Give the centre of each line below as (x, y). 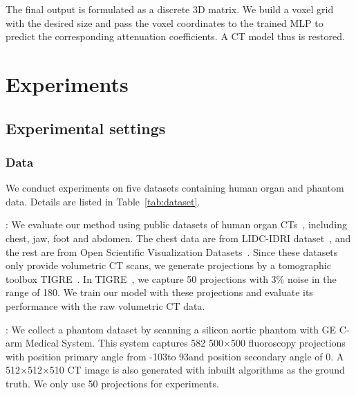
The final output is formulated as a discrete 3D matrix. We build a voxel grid (170, 9)
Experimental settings (86, 128)
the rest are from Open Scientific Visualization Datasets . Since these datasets (172, 251)
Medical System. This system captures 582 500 (124, 343)
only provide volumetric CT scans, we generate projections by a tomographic (168, 265)
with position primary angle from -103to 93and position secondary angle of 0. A (175, 356)
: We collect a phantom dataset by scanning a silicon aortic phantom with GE (171, 329)
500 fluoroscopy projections (288, 343)
